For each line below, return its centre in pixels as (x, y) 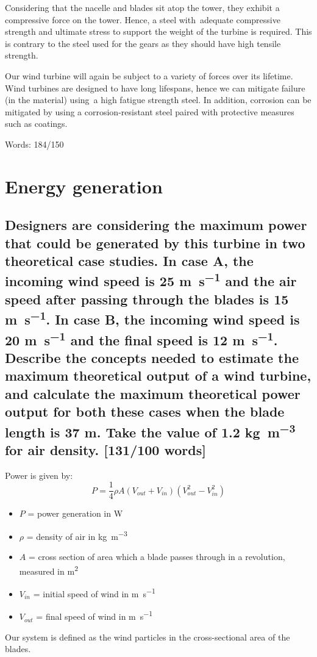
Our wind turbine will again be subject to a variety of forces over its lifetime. (149, 75)
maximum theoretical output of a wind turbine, (158, 375)
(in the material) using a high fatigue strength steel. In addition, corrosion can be (158, 100)
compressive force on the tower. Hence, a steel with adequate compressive (143, 19)
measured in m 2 (48, 570)
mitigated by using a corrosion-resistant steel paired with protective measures (150, 111)
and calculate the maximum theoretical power (153, 393)
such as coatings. (36, 124)
